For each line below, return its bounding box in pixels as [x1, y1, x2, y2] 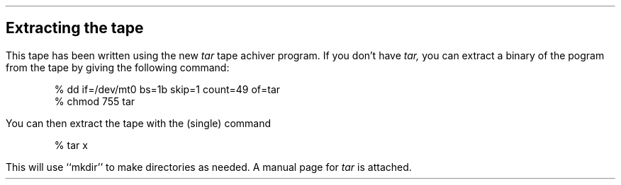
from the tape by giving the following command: [6, 61, 230, 73]
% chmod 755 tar [54, 95, 135, 107]
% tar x [54, 138, 88, 151]
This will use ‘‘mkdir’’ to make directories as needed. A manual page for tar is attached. [6, 160, 412, 173]
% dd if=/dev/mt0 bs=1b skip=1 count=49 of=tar [54, 83, 281, 95]
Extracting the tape [6, 19, 144, 37]
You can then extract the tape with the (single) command [6, 117, 272, 129]
